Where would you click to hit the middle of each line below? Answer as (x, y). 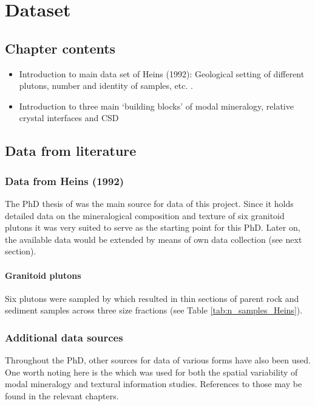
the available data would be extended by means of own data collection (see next (154, 239)
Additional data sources (64, 337)
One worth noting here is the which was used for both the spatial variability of (151, 372)
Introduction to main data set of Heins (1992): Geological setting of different (162, 73)
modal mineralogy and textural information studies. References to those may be (154, 384)
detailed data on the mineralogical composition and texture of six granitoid (145, 215)
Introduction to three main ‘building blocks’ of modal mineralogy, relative (156, 106)
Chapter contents (60, 48)
